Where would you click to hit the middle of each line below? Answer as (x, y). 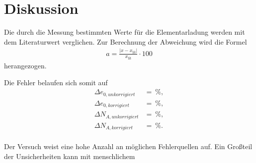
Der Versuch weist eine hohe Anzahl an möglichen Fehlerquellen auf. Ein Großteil (128, 146)
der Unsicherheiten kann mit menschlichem (70, 156)
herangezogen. (25, 66)
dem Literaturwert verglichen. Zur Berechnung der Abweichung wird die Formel (126, 41)
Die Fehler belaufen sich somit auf (56, 82)
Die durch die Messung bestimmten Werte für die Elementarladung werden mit (125, 32)
